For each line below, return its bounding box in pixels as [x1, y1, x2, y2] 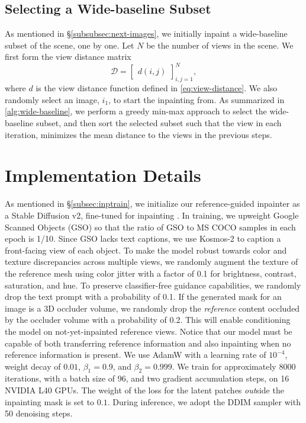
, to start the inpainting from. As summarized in [108, 93, 285, 105]
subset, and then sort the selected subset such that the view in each [36, 117, 282, 129]
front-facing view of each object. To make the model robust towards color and [5, 243, 287, 256]
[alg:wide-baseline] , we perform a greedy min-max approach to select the [5, 105, 267, 117]
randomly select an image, [5, 93, 99, 105]
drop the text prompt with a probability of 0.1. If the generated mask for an [5, 290, 282, 303]
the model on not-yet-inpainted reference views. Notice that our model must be [5, 325, 292, 337]
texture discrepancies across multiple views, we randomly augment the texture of [5, 255, 298, 268]
